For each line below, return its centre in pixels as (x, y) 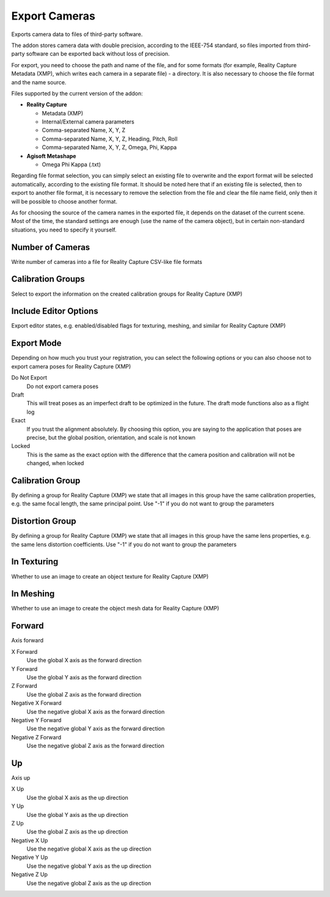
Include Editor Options (55, 311)
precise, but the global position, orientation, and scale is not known (111, 438)
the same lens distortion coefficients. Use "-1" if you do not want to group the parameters (124, 544)
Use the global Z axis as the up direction (77, 832)
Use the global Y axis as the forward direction (84, 677)
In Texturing (35, 562)
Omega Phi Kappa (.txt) (71, 164)
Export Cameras (53, 16)
